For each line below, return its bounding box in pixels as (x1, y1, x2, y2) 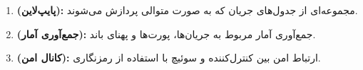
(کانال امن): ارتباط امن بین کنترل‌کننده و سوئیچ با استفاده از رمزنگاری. (16, 50, 321, 65)
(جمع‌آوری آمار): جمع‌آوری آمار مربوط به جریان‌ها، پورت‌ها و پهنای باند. (16, 26, 316, 41)
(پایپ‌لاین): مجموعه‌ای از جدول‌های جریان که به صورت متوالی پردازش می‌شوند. (16, 3, 358, 17)
